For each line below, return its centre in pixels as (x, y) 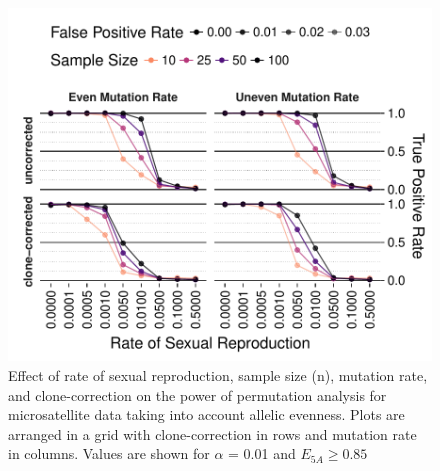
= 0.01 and (262, 453)
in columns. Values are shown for (109, 453)
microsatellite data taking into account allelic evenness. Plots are (206, 414)
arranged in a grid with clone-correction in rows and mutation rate (212, 433)
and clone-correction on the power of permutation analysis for (197, 394)
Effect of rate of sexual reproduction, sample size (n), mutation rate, (218, 374)
